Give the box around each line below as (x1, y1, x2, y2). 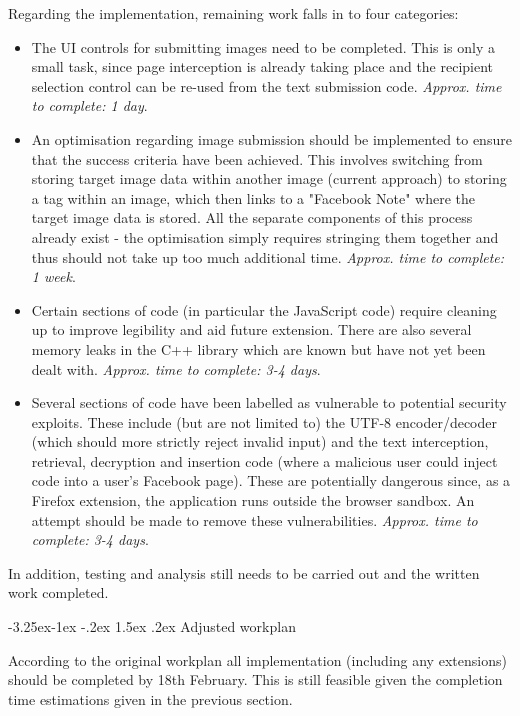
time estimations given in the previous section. (8, 688, 293, 709)
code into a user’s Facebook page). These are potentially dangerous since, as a (31, 470, 511, 491)
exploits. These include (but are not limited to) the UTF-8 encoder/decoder (31, 411, 497, 432)
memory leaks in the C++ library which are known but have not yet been (31, 338, 486, 359)
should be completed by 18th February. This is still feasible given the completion (8, 669, 503, 690)
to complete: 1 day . (31, 95, 148, 116)
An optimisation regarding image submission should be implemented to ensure (31, 128, 512, 149)
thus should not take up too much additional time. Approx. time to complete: (31, 246, 505, 267)
